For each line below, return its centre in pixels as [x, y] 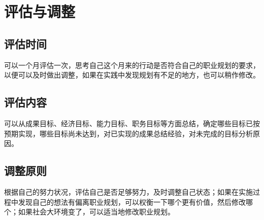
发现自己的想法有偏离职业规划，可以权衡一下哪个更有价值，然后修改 [132, 201]
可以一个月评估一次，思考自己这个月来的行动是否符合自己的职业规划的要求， [132, 65]
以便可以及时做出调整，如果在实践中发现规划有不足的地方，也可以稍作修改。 [132, 75]
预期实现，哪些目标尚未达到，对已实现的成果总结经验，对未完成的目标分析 [128, 133]
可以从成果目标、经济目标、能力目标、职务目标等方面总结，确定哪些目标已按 [132, 123]
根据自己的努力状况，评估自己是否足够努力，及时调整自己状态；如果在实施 [128, 191]
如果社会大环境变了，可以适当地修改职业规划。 [96, 212]
